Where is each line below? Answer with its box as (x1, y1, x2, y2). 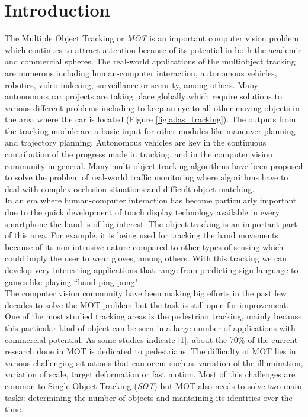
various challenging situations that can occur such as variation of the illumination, (5, 356, 303, 368)
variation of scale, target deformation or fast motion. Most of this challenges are (5, 368, 296, 380)
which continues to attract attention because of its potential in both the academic (5, 43, 302, 56)
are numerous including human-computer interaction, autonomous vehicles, (5, 66, 277, 79)
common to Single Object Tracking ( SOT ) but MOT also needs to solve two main (5, 379, 301, 392)
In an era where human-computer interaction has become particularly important (5, 194, 297, 206)
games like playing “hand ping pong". (5, 275, 140, 287)
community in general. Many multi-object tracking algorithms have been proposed (5, 159, 303, 172)
